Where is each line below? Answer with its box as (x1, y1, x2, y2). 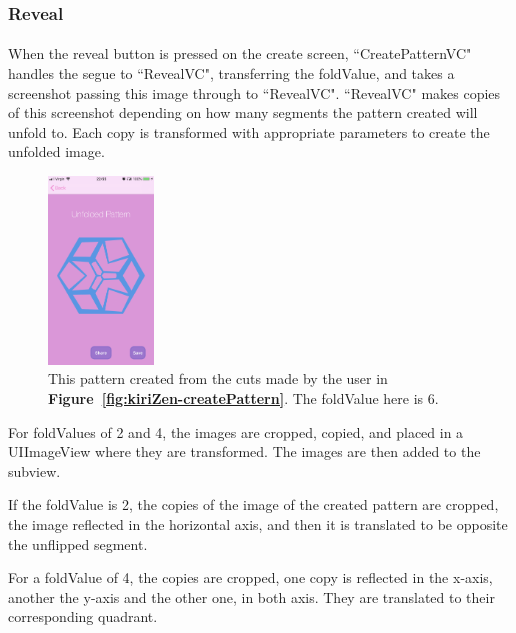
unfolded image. (8, 141, 105, 162)
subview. (8, 460, 61, 481)
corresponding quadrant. (8, 606, 158, 627)
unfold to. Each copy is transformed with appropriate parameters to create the (8, 121, 490, 142)
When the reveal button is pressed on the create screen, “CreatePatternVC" (8, 43, 472, 64)
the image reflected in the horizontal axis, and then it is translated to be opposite (8, 513, 508, 534)
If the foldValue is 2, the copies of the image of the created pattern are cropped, (8, 494, 499, 515)
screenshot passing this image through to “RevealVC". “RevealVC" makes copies (8, 82, 501, 103)
